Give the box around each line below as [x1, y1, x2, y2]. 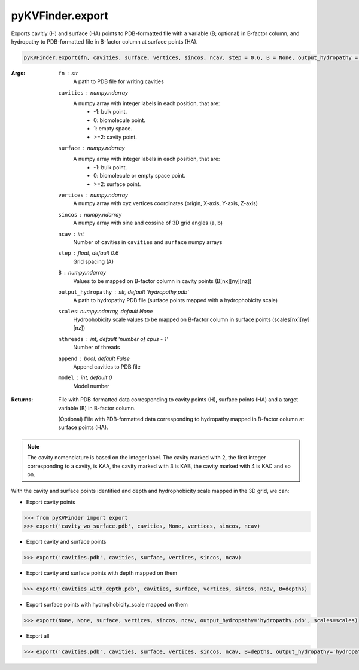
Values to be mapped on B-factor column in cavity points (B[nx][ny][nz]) [73, 277, 252, 284]
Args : [11, 69, 26, 77]
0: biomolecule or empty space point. [93, 172, 185, 179]
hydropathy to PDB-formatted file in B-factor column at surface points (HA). [11, 38, 198, 45]
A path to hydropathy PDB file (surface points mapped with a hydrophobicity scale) [73, 297, 278, 304]
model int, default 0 [58, 374, 112, 381]
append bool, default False [58, 355, 130, 362]
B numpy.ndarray [58, 269, 107, 276]
